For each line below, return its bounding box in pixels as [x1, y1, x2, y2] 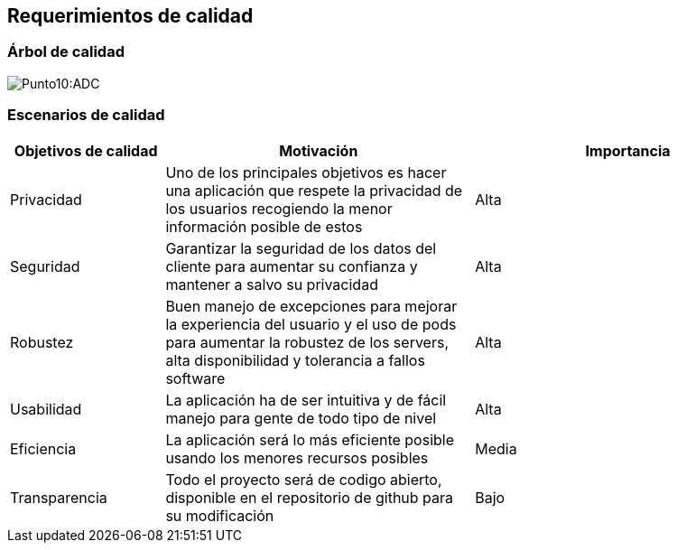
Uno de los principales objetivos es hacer [165, 163, 447, 182]
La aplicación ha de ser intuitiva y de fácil [165, 390, 447, 409]
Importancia [585, 141, 671, 160]
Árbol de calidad [7, 42, 125, 61]
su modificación [165, 506, 274, 525]
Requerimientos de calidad [7, 5, 254, 27]
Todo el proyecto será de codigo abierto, [165, 470, 442, 489]
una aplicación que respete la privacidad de [165, 181, 463, 200]
